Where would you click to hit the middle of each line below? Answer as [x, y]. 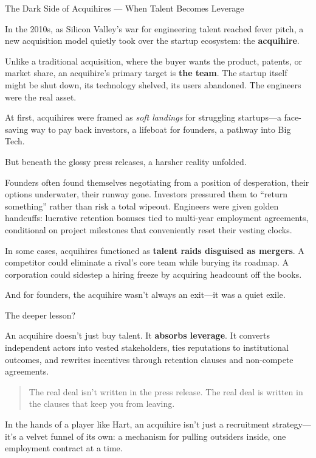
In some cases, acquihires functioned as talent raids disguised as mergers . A [155, 250]
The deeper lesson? [40, 315]
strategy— [292, 424]
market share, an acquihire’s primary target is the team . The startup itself [146, 73]
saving [17, 129]
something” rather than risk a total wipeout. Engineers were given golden [142, 206]
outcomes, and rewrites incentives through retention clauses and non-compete [149, 359]
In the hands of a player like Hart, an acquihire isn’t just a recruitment [137, 424]
